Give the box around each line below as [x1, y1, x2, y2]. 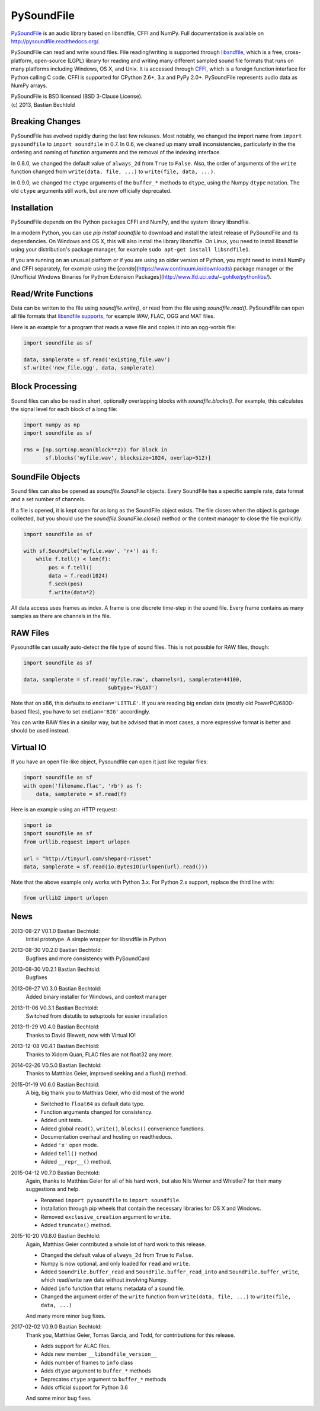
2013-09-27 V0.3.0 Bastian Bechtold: [11, 985, 102, 992]
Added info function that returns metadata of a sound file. [40, 1285, 185, 1292]
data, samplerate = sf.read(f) [36, 791, 127, 798]
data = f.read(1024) [48, 572, 108, 579]
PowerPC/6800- [254, 700, 295, 707]
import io [23, 822, 52, 829]
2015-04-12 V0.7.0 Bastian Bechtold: [11, 1169, 100, 1176]
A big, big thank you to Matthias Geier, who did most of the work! [25, 1089, 185, 1097]
